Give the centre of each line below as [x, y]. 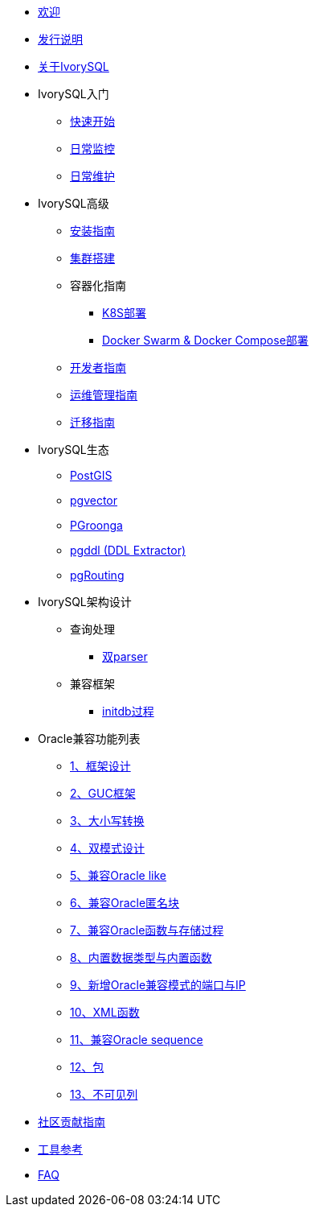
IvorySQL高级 [74, 203]
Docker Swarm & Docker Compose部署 [205, 340]
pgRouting [97, 575]
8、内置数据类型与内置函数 [141, 957]
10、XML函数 [105, 1012]
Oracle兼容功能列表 [89, 739]
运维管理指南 [104, 395]
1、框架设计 [100, 766]
